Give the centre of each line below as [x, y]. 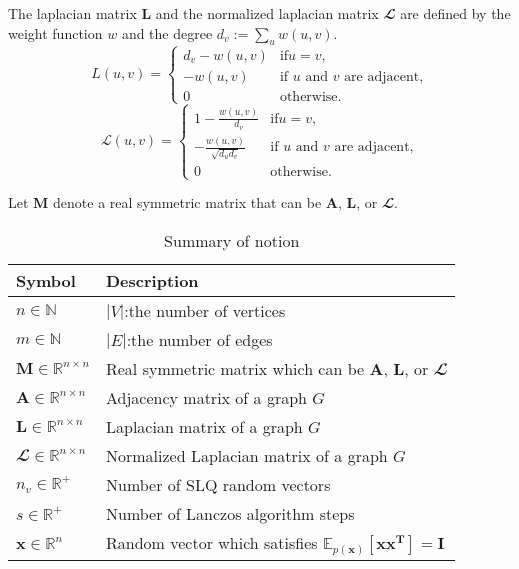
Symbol [46, 280]
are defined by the [455, 13]
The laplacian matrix [72, 13]
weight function [55, 32]
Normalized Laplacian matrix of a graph [246, 455]
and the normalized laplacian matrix [267, 13]
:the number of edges [199, 339]
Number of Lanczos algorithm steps [230, 513]
